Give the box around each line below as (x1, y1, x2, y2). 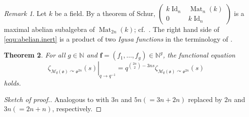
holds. (4, 77, 21, 88)
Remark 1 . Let (4, 8, 47, 18)
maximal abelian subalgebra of (4, 24, 95, 34)
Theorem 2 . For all (4, 50, 66, 60)
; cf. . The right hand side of (134, 24, 219, 34)
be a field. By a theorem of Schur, (54, 8, 155, 18)
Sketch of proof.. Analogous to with (4, 94, 109, 104)
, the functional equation (163, 50, 235, 60)
